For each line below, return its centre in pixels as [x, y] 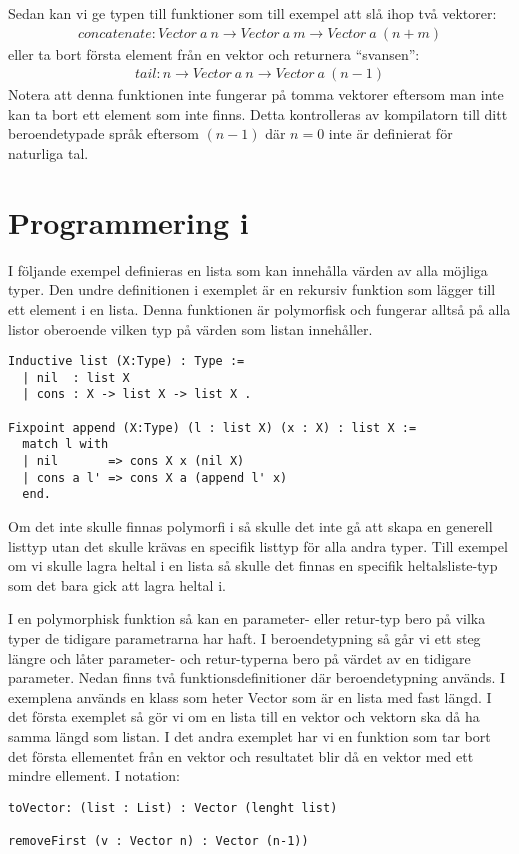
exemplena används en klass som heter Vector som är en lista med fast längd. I [250, 696]
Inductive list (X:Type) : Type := [126, 361]
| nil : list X [76, 377]
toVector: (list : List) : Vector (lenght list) [173, 807]
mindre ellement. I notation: [94, 775]
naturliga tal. [48, 153]
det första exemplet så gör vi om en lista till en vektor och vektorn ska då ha [244, 716]
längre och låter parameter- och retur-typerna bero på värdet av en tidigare [239, 657]
